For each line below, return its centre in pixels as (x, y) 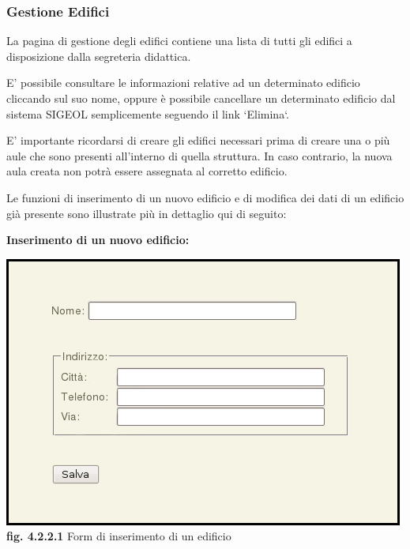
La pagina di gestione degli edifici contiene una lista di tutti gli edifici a (179, 41)
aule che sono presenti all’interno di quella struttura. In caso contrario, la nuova (199, 155)
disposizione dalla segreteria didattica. (99, 56)
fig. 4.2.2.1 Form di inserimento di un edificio (119, 536)
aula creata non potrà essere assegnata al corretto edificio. (147, 171)
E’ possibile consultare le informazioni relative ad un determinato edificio (183, 83)
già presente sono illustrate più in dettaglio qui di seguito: (147, 213)
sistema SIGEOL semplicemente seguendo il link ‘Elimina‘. (148, 113)
